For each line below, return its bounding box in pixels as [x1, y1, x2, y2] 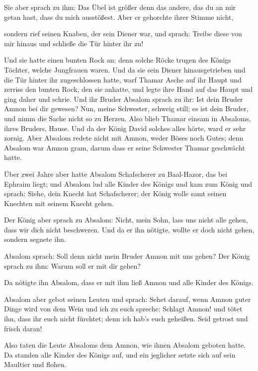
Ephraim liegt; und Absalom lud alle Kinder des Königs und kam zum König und [4, 178, 253, 189]
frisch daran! [4, 323, 42, 333]
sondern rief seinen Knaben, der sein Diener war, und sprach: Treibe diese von [4, 28, 242, 39]
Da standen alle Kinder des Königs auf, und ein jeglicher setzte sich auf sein [4, 349, 236, 360]
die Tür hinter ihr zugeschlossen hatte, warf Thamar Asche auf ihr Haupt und [4, 74, 242, 84]
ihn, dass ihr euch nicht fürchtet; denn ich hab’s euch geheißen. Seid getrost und [4, 313, 248, 324]
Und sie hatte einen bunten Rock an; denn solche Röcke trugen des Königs [4, 55, 231, 65]
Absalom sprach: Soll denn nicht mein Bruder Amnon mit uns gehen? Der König [4, 251, 250, 261]
